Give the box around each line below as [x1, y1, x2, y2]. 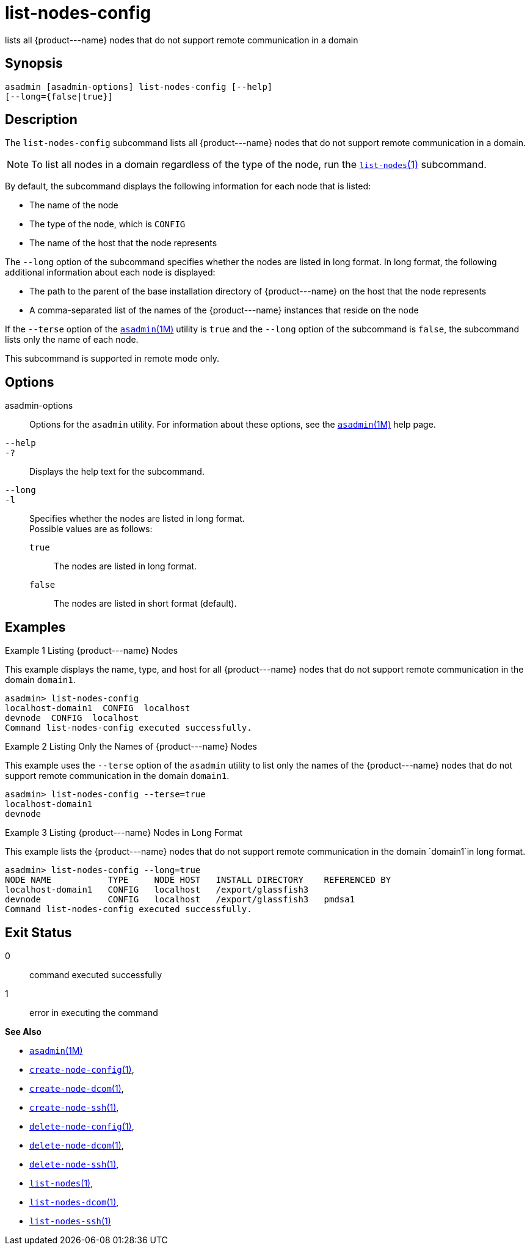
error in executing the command [29, 1007, 158, 1018]
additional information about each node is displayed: [5, 267, 216, 278]
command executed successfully [29, 969, 162, 980]
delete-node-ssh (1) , [29, 1158, 119, 1169]
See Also [5, 1026, 42, 1037]
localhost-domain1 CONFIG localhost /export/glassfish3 [5, 885, 309, 895]
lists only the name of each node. [5, 334, 139, 345]
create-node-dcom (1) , [29, 1083, 124, 1094]
